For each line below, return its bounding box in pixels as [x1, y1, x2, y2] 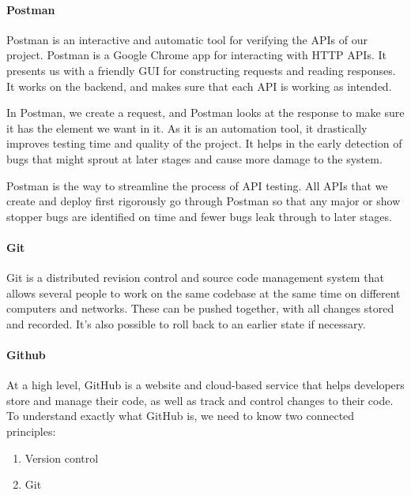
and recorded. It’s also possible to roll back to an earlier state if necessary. [6, 315, 366, 332]
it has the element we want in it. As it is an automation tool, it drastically [6, 119, 368, 136]
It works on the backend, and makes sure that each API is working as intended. [6, 77, 392, 94]
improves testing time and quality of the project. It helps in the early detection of [6, 135, 402, 152]
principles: [6, 423, 56, 440]
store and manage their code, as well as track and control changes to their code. [6, 392, 394, 408]
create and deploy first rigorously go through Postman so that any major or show [6, 193, 401, 209]
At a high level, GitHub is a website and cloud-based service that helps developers [6, 377, 405, 393]
